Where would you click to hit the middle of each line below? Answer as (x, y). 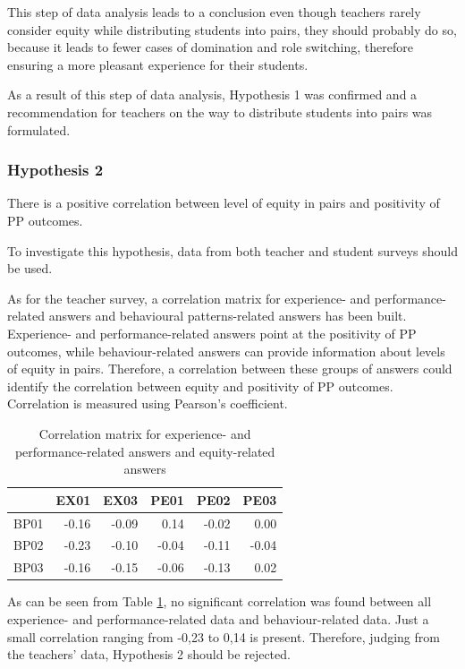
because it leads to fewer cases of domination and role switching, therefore (210, 47)
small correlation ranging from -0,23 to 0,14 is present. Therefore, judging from (224, 636)
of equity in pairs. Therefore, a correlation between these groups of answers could (230, 369)
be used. (30, 268)
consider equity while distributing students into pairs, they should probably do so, (232, 29)
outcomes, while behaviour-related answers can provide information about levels (226, 351)
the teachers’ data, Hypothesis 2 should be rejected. (149, 654)
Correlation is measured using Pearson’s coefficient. (148, 403)
